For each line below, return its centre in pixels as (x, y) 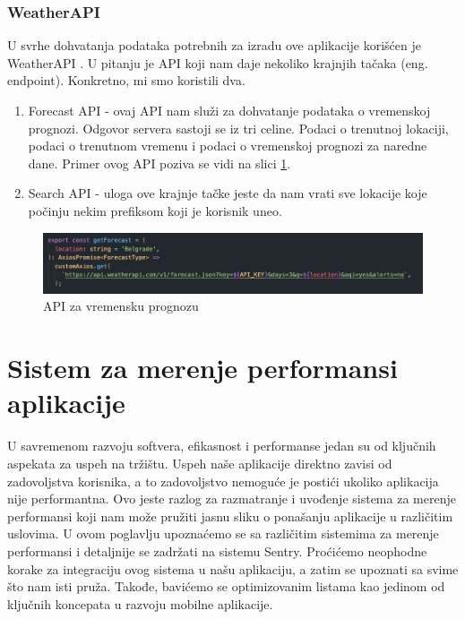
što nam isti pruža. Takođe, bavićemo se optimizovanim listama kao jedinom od (226, 586)
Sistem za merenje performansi (202, 368)
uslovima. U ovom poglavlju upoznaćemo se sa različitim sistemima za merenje (223, 533)
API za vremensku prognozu (121, 306)
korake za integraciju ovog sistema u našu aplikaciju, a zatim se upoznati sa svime (233, 568)
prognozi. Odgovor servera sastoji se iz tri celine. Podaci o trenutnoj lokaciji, (238, 128)
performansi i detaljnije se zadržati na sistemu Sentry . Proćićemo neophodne (217, 550)
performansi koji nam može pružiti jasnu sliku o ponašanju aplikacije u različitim (230, 516)
